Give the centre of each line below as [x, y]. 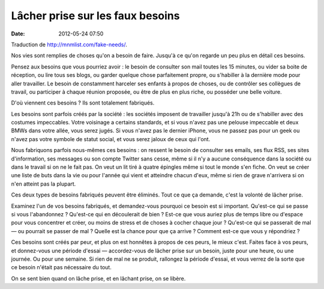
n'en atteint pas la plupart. [43, 184]
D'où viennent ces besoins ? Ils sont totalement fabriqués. [83, 103]
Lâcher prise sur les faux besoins [95, 16]
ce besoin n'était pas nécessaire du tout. [61, 267]
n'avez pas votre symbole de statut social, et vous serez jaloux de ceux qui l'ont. [111, 139]
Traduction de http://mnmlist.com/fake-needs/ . [69, 44]
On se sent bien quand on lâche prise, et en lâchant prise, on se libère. [98, 278]
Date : [18, 34]
